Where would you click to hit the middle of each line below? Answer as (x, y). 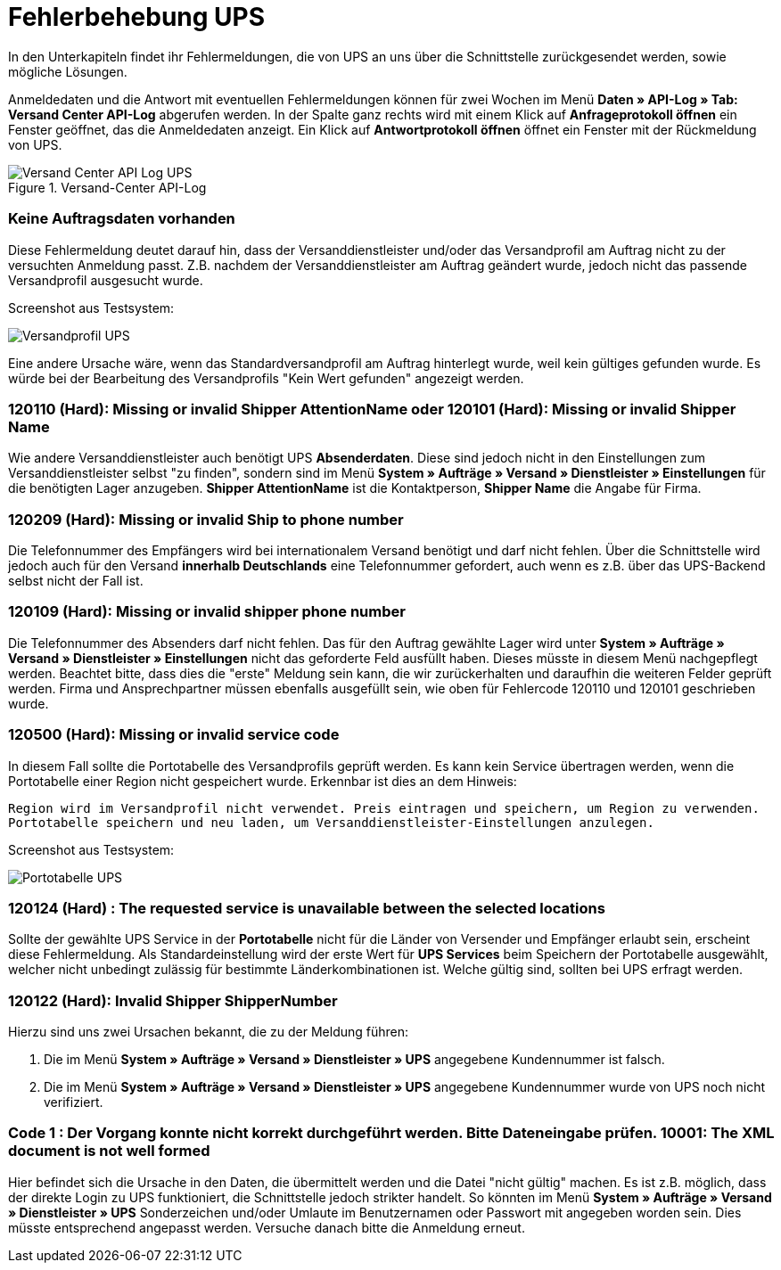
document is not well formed (109, 1151)
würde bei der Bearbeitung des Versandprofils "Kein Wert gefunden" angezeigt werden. (266, 378)
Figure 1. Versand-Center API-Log (107, 187)
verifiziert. (74, 1102)
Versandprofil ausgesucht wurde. (106, 280)
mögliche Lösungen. (68, 71)
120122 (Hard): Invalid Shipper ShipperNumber (173, 1000)
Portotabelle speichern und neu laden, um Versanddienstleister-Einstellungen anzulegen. (331, 822)
